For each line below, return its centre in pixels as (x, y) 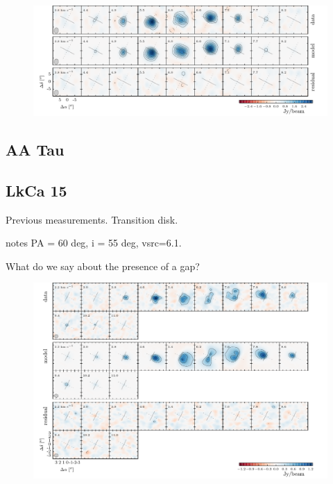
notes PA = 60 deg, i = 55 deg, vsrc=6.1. (94, 243)
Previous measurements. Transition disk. (92, 219)
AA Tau (35, 149)
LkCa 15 (36, 190)
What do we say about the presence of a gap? (103, 266)
